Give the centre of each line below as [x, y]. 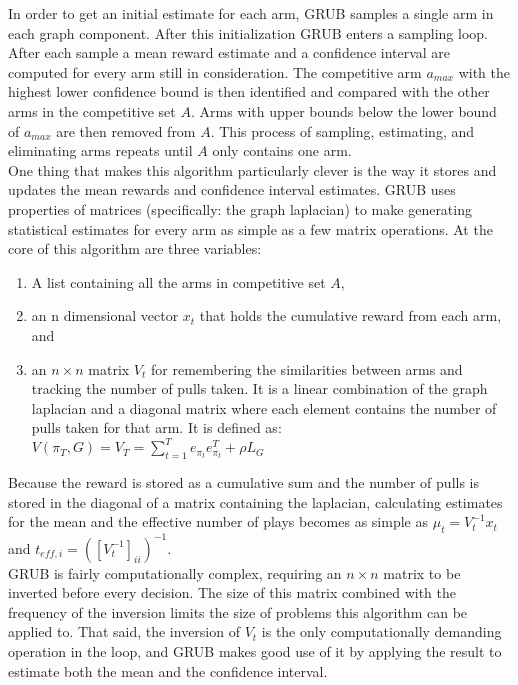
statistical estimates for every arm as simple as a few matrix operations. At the [250, 228]
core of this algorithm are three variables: [135, 248]
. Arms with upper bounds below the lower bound [343, 110]
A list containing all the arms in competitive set [178, 281]
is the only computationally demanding [381, 631]
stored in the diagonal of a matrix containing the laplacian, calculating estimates [255, 501]
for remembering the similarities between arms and [307, 368]
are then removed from [126, 130]
